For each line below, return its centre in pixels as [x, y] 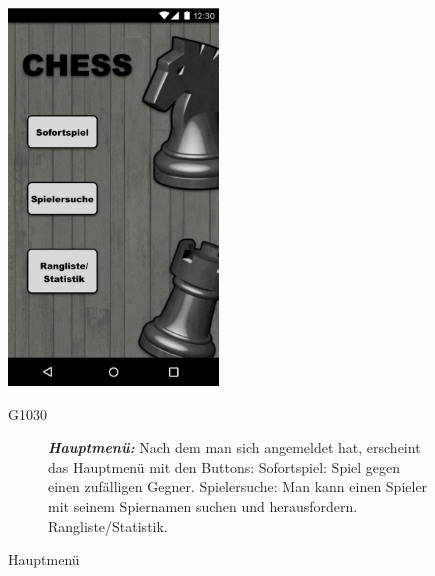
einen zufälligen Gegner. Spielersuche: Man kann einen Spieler [238, 486]
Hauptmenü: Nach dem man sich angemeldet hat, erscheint [234, 447]
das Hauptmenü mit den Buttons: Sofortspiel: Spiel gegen [224, 466]
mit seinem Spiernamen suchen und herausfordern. [203, 505]
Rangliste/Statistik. [108, 525]
